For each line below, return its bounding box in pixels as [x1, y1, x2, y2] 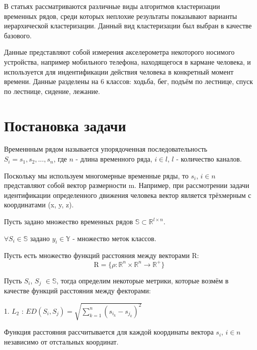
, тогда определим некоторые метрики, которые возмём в [56, 275, 229, 285]
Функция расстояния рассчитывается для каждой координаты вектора [4, 327, 214, 337]
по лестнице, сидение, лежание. [4, 86, 100, 96]
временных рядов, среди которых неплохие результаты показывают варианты [4, 10, 237, 21]
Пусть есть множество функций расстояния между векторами [4, 250, 190, 261]
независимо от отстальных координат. [4, 336, 119, 347]
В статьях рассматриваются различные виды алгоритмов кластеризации [4, 1, 220, 11]
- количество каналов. [176, 154, 242, 164]
